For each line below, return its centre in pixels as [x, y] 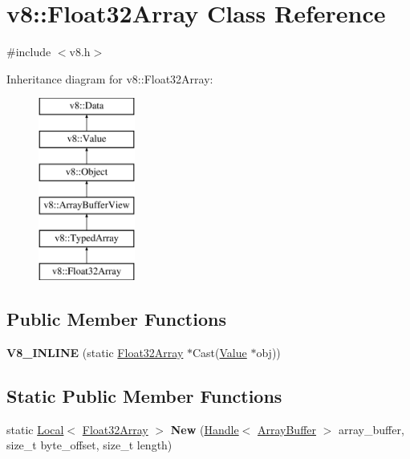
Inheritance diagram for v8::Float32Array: [110, 78]
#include [29, 52]
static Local [35, 429]
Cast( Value [220, 352]
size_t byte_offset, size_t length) [89, 445]
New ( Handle [205, 429]
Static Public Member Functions [144, 395]
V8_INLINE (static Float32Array [95, 352]
